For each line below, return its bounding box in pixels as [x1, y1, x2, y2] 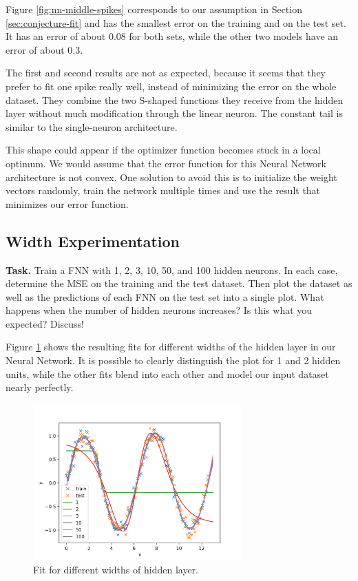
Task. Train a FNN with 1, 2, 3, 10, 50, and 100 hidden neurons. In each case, [6, 262, 338, 277]
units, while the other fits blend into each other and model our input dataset [6, 366, 329, 381]
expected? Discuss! [6, 316, 84, 330]
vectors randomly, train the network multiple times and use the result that [6, 183, 321, 198]
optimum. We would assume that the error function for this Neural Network [6, 156, 326, 170]
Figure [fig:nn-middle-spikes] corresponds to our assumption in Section [6, 2, 302, 16]
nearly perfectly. [6, 380, 74, 394]
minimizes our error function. [6, 196, 129, 211]
